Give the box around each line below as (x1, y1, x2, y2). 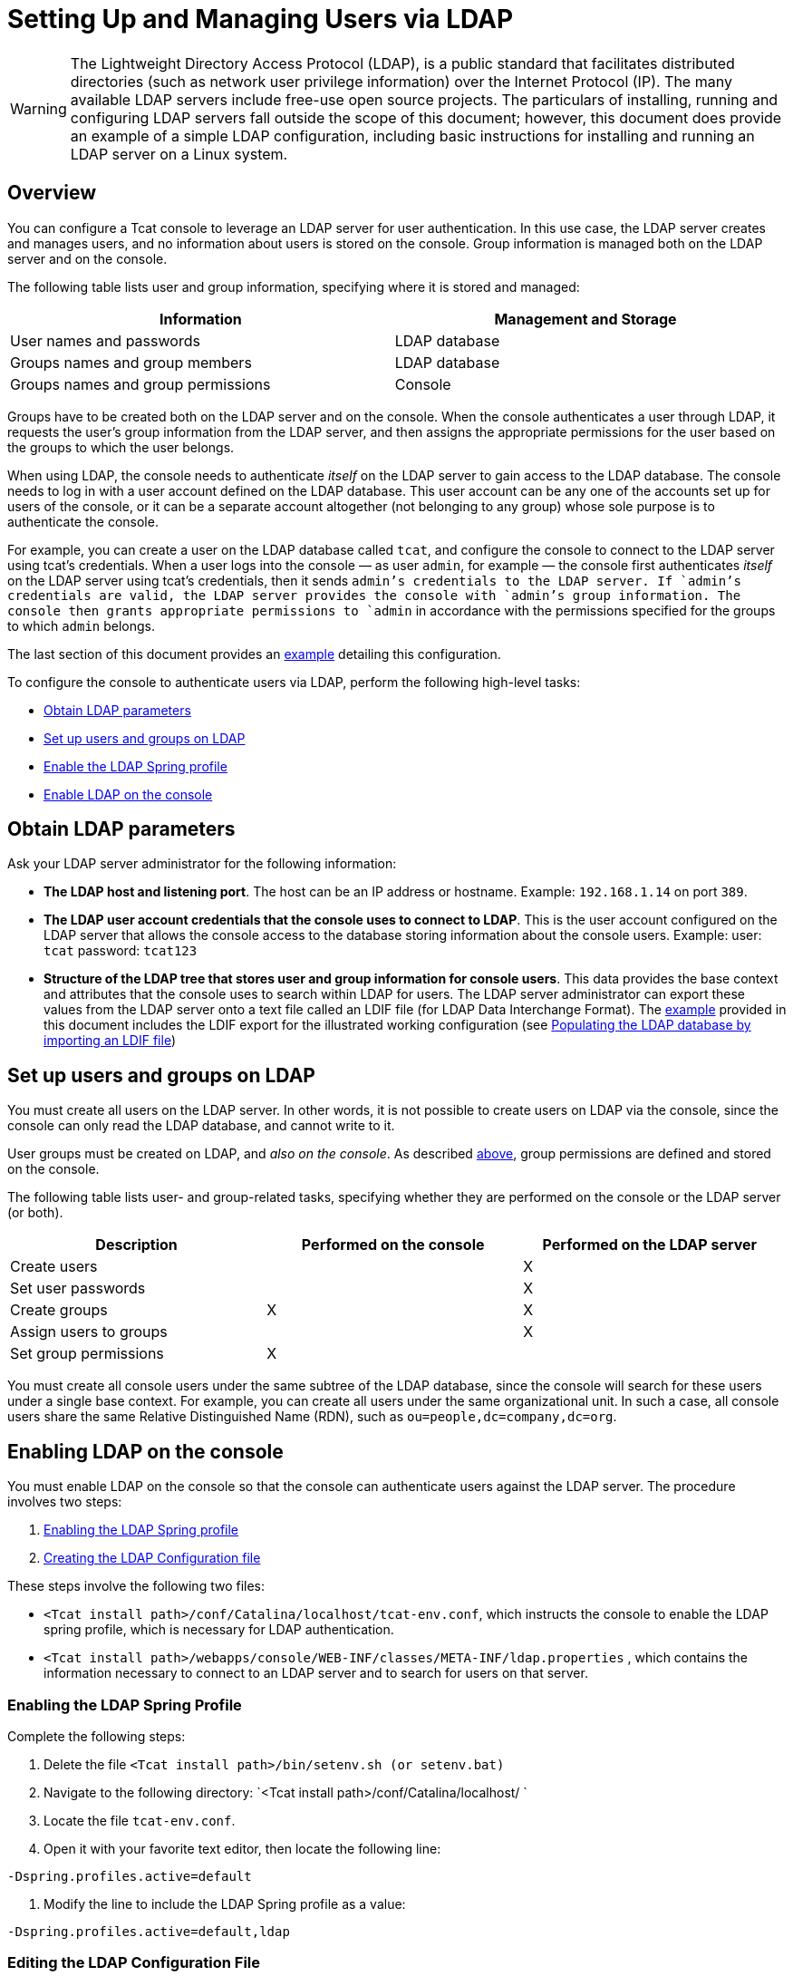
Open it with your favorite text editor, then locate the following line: (44, 1840, 441, 1856)
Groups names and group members (10, 353, 252, 372)
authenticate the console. (7, 513, 159, 529)
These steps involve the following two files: (7, 1578, 266, 1594)
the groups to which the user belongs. (7, 439, 235, 455)
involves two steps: (7, 1494, 122, 1510)
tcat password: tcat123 (44, 943, 198, 959)
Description (95, 1235, 178, 1254)
